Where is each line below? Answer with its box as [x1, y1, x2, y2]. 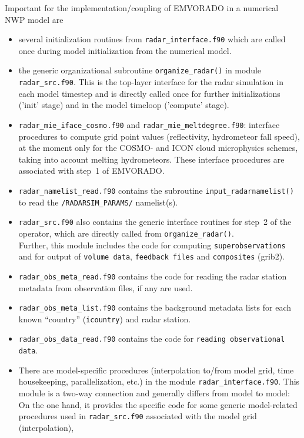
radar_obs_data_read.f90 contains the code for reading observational [18, 332, 285, 345]
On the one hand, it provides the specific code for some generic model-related [18, 398, 298, 410]
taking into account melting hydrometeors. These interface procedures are [18, 153, 285, 165]
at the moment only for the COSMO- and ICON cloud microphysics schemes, [18, 141, 298, 154]
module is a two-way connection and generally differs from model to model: [18, 387, 290, 399]
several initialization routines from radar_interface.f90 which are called [18, 33, 286, 45]
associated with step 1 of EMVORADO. [18, 164, 165, 177]
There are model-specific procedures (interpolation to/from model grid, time [18, 363, 294, 376]
